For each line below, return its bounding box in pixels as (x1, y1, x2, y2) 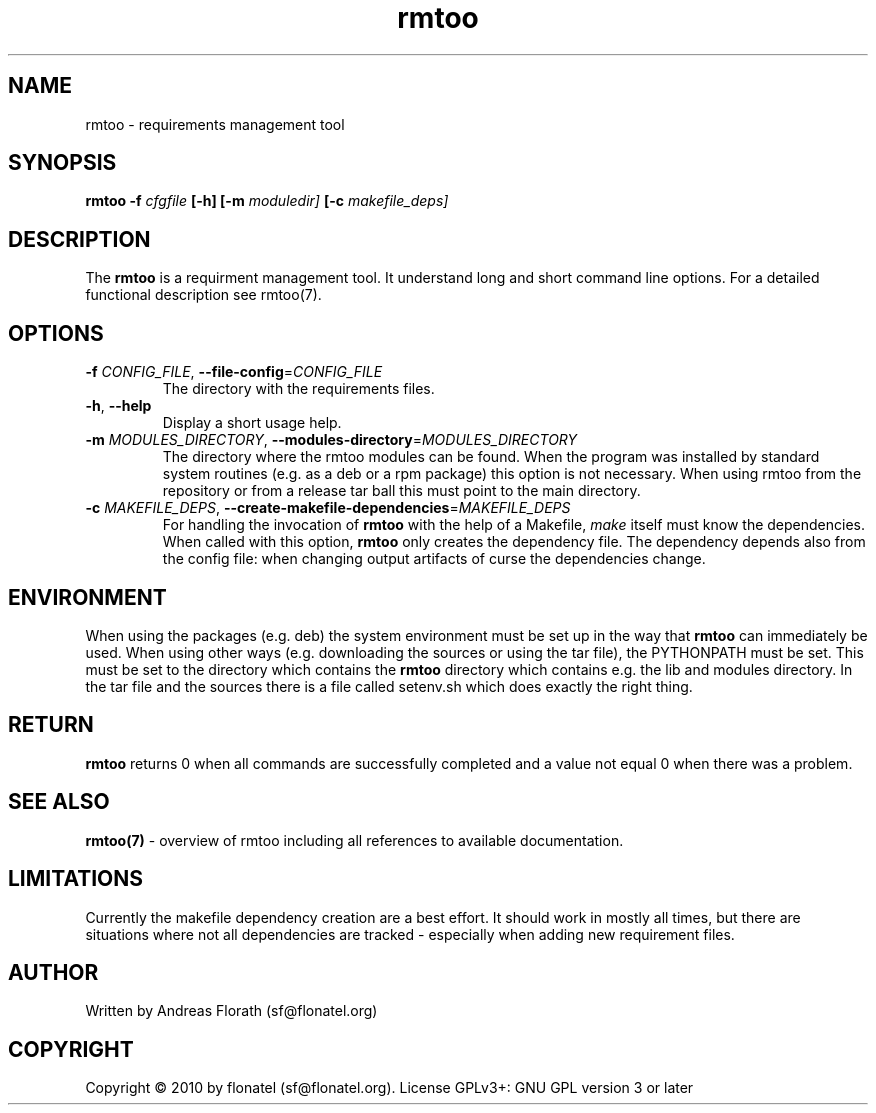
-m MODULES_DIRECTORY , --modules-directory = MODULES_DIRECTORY (85, 431, 578, 449)
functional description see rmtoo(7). (85, 286, 322, 304)
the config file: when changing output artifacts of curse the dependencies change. (162, 550, 706, 568)
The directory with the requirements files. (162, 380, 435, 398)
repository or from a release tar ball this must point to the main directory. (162, 482, 641, 500)
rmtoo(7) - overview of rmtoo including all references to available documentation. (85, 831, 624, 849)
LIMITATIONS (8, 866, 144, 892)
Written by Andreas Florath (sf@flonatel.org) (85, 1002, 378, 1020)
